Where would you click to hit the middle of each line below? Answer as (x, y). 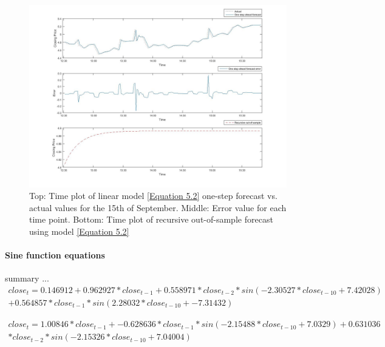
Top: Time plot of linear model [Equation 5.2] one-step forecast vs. (153, 196)
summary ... (27, 278)
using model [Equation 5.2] (79, 231)
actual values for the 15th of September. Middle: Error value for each (158, 207)
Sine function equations (55, 255)
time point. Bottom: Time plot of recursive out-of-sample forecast (151, 219)
